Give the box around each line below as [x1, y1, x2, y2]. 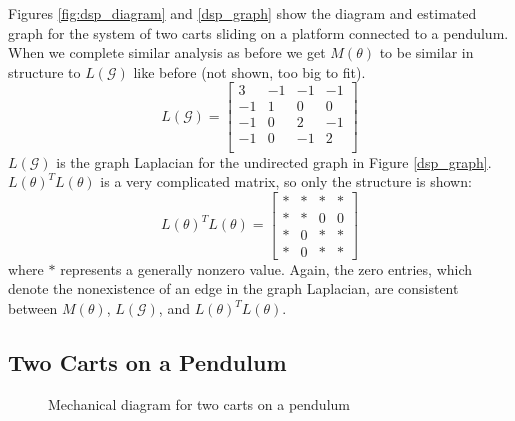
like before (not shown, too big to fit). [133, 61, 366, 82]
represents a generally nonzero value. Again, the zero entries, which [60, 258, 473, 279]
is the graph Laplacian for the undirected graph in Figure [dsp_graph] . [56, 151, 492, 172]
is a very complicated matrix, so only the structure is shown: [100, 171, 472, 192]
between [8, 298, 58, 319]
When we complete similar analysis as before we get [8, 42, 326, 63]
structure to [8, 61, 81, 82]
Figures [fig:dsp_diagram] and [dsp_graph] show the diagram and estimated [8, 3, 477, 23]
